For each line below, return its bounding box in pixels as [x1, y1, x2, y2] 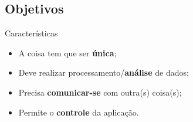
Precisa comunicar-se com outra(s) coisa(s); [18, 86, 182, 98]
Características [5, 27, 58, 39]
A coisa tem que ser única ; [18, 46, 117, 59]
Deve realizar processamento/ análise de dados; [18, 66, 189, 79]
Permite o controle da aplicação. [18, 106, 139, 118]
